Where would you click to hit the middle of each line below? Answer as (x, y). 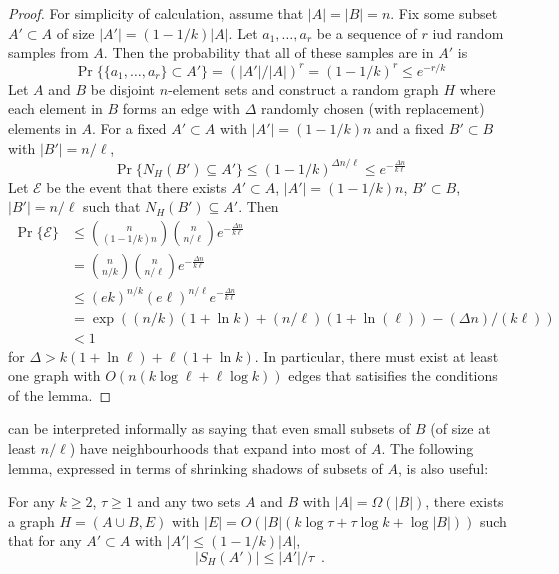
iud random (468, 32)
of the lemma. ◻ (59, 394)
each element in (55, 108)
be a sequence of (366, 32)
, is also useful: (443, 467)
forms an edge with (181, 108)
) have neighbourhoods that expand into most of (218, 447)
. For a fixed (129, 128)
